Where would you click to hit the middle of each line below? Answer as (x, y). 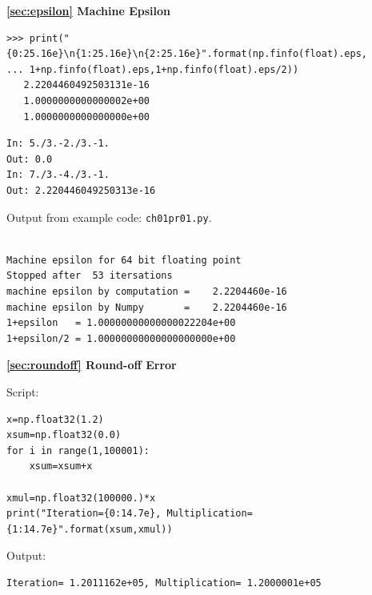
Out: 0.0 (30, 159)
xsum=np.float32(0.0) (64, 435)
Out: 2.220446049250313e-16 (81, 190)
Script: (23, 391)
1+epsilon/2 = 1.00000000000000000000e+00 (121, 338)
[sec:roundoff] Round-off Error (92, 365)
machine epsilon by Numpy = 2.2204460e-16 (147, 307)
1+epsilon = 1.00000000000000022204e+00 (121, 323)
